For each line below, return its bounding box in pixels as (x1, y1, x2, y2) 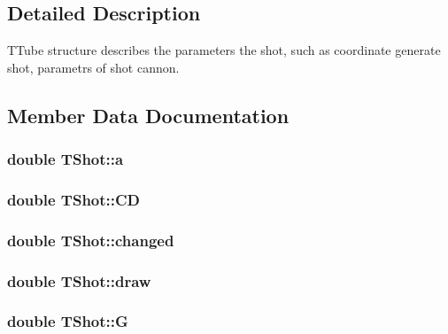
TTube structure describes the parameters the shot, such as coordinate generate (7, 41, 441, 59)
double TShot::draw (7, 269, 151, 291)
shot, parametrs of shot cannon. (7, 58, 180, 76)
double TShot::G (7, 310, 128, 332)
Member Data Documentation (7, 101, 290, 128)
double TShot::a (7, 148, 124, 170)
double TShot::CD (7, 188, 141, 210)
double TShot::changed (7, 229, 174, 251)
